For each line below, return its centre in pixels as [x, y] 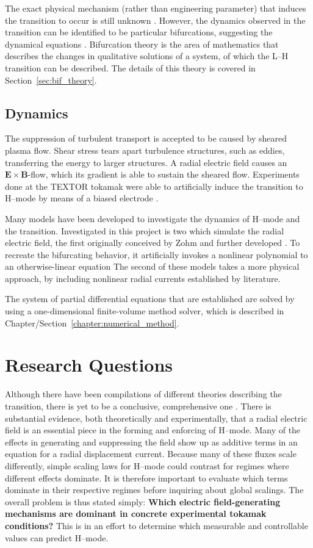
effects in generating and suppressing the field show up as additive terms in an [151, 442]
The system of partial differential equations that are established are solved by [150, 299]
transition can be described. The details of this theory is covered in [130, 67]
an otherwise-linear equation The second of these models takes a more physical [152, 266]
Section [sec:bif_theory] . [51, 80]
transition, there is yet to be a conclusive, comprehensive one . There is [138, 406]
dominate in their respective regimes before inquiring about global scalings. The [154, 490]
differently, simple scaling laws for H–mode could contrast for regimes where [147, 465]
